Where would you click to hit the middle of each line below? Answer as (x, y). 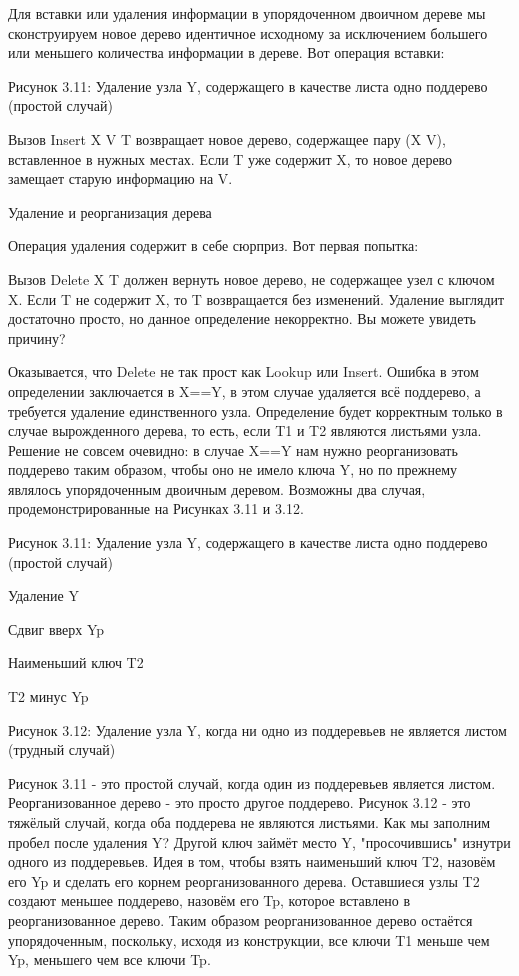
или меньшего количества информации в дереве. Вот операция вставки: (226, 52)
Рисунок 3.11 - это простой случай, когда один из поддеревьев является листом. (252, 782)
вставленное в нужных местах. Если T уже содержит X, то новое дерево (230, 158)
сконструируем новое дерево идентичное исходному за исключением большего (248, 32)
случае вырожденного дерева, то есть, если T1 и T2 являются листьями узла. (245, 430)
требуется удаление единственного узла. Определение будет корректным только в (255, 410)
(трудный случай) (62, 749)
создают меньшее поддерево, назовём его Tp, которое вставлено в (209, 900)
